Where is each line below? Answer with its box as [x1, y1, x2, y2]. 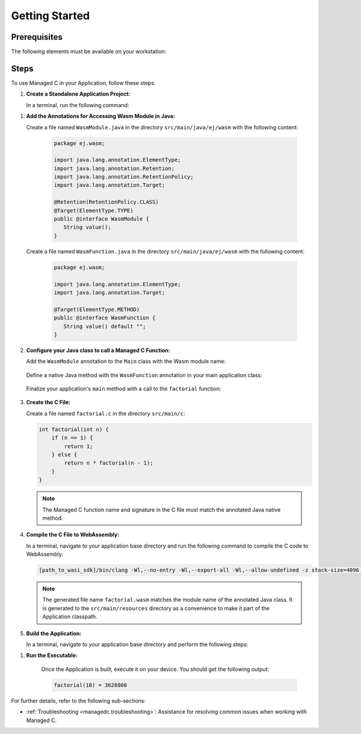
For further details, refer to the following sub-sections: [11, 697, 146, 704]
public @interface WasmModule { [54, 215, 150, 223]
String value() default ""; [63, 322, 147, 330]
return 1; [64, 443, 93, 449]
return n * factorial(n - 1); [64, 460, 153, 466]
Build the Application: [26, 629, 82, 637]
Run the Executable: [26, 652, 78, 659]
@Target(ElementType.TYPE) [54, 207, 134, 214]
